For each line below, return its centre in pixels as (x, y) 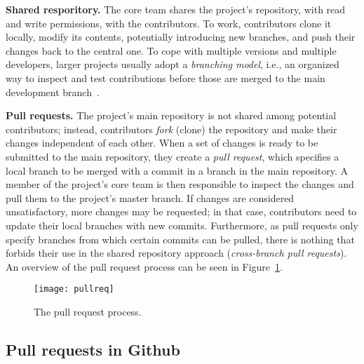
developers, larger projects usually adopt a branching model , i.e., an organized (173, 64)
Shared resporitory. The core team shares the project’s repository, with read (176, 9)
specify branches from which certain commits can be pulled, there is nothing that (180, 239)
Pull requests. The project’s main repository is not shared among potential (171, 115)
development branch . (53, 92)
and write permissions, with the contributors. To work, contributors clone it (169, 23)
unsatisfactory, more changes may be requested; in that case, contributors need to (181, 211)
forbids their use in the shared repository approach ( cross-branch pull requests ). (176, 253)
